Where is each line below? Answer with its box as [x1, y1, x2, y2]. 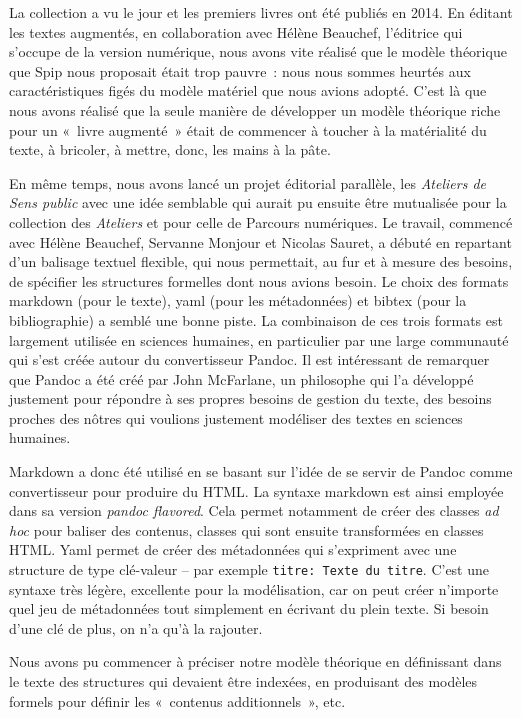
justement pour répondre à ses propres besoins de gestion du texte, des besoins [9, 388, 492, 409]
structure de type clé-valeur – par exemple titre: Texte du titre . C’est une [9, 559, 490, 580]
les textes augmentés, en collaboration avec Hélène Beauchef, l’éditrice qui [9, 21, 463, 42]
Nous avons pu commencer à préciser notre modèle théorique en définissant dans [9, 651, 502, 672]
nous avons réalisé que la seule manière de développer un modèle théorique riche [9, 99, 501, 120]
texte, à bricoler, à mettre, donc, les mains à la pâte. [9, 139, 331, 160]
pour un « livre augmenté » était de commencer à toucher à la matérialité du [9, 119, 487, 140]
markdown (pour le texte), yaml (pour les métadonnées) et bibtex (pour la [9, 290, 467, 311]
